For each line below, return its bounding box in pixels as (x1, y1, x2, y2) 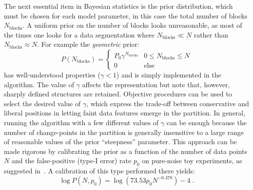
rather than (194, 29, 228, 39)
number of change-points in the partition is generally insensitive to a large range (4, 127, 244, 137)
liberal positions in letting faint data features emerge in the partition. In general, (4, 108, 246, 118)
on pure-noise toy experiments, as (142, 155, 242, 166)
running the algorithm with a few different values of (4, 117, 159, 127)
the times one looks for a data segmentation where (4, 29, 155, 39)
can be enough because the (166, 117, 247, 127)
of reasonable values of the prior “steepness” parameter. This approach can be (4, 136, 237, 147)
